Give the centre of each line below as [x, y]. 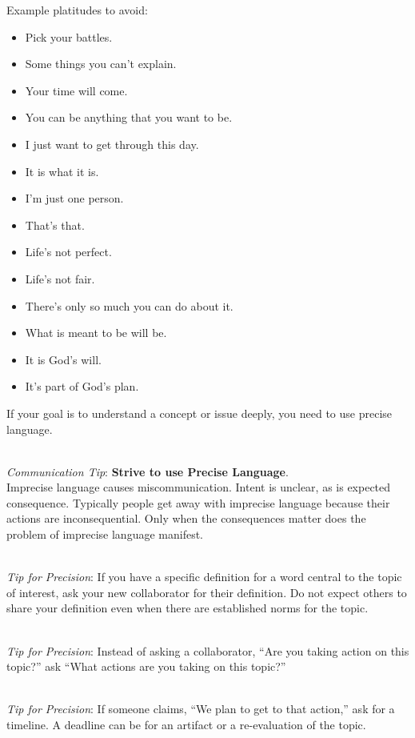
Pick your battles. [69, 36]
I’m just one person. [74, 198]
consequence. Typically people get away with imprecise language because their [198, 502]
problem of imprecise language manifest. [105, 534]
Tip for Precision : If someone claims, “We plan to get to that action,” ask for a [201, 709]
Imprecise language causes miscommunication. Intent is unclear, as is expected [199, 487]
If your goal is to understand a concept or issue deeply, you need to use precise [200, 413]
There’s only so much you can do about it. [129, 305]
